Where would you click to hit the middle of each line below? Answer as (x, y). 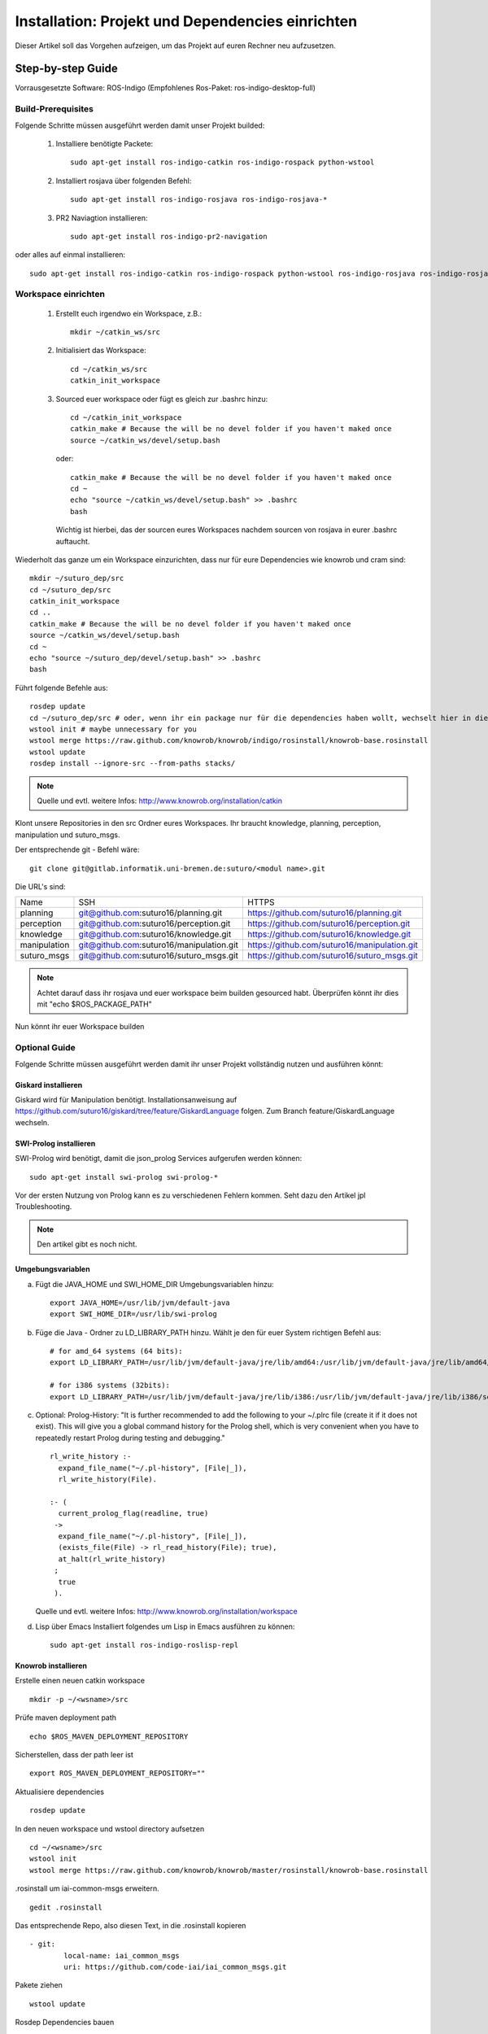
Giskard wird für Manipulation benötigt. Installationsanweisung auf (126, 1100)
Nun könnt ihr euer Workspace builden (80, 1027)
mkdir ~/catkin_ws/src (115, 332)
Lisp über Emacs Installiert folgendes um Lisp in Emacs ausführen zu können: (165, 1626)
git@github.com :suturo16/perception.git (155, 923)
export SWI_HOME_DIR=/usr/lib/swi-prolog (133, 1314)
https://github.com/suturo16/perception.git (329, 923)
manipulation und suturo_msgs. (68, 835)
